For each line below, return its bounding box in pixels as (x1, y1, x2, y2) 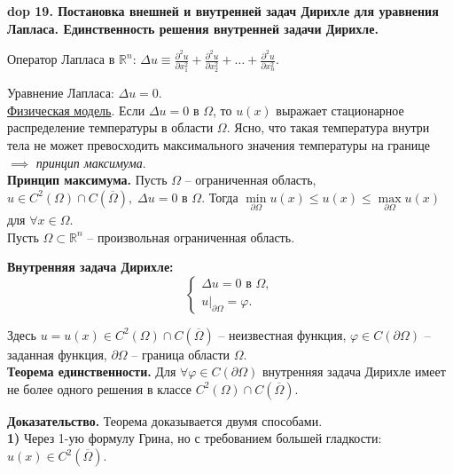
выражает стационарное (276, 100, 404, 119)
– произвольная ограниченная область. (87, 227, 295, 246)
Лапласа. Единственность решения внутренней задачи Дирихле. (7, 19, 379, 37)
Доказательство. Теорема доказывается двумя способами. (7, 411, 323, 430)
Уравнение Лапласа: (7, 83, 114, 102)
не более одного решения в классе (7, 379, 192, 398)
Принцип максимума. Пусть (7, 170, 168, 189)
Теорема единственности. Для (7, 362, 176, 381)
